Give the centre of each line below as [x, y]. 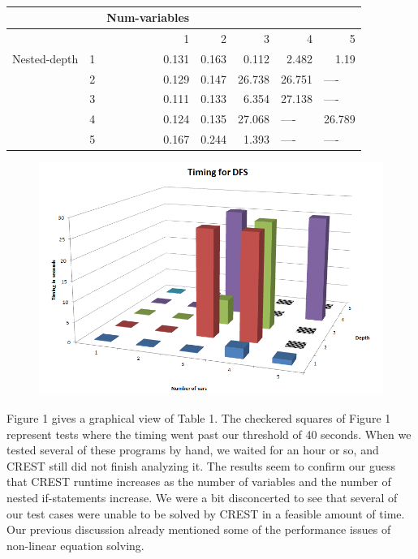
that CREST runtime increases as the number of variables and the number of [199, 482]
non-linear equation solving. [75, 545]
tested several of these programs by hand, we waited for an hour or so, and [193, 450]
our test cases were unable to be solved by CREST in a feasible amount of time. [206, 513]
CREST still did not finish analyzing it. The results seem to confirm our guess [201, 465]
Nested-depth [45, 58]
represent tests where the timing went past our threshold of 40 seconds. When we [209, 434]
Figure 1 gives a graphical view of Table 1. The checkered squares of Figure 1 [199, 418]
